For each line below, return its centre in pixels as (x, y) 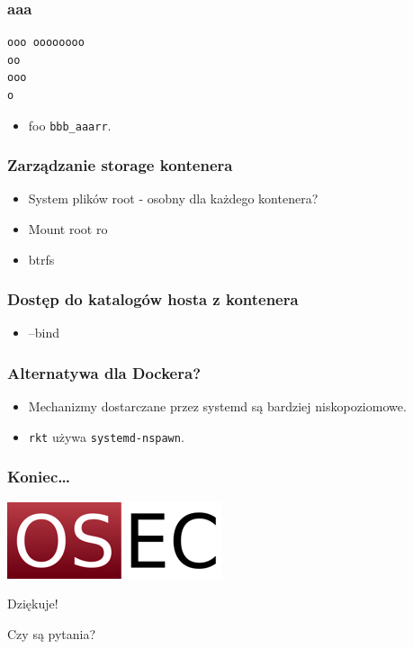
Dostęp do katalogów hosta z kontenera (153, 299)
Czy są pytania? (52, 633)
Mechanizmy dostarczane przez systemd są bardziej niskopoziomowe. (217, 406)
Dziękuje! (33, 604)
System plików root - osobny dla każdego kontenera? (173, 198)
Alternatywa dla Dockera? (104, 372)
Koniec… (39, 477)
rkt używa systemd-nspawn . (106, 436)
